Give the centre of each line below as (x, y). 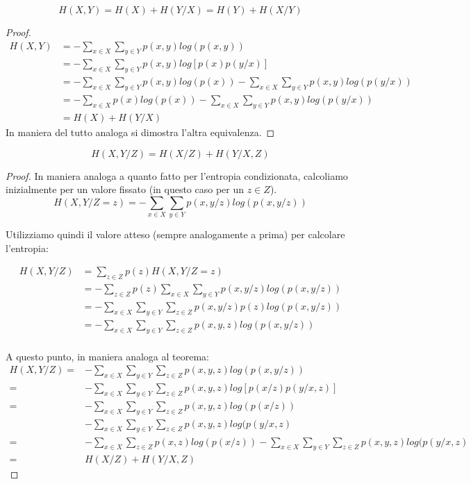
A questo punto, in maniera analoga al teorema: (107, 356)
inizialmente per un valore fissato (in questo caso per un (125, 189)
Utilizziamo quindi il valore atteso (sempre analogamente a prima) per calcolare (175, 234)
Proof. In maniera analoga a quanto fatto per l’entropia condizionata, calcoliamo (177, 175)
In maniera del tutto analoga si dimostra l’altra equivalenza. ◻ (140, 132)
